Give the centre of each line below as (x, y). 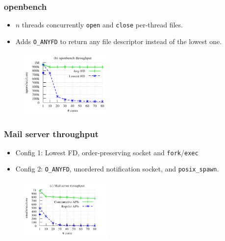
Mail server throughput (51, 134)
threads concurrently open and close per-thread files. (102, 25)
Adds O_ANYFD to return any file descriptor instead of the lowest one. (119, 41)
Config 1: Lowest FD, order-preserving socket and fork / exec (107, 152)
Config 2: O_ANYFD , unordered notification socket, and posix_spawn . (117, 169)
